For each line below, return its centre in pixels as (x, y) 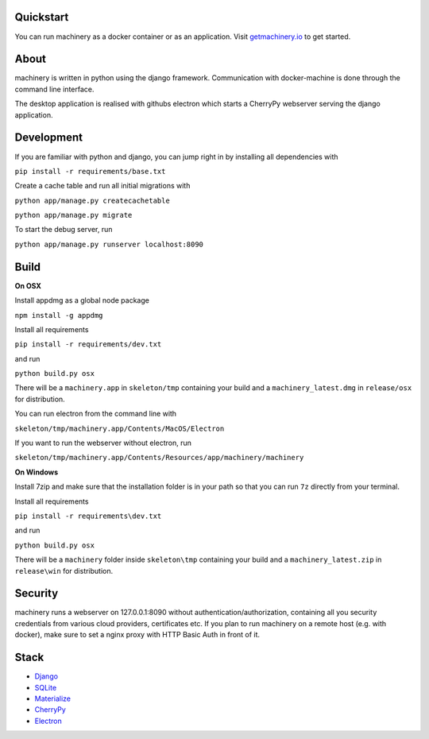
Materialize (53, 698)
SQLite (46, 687)
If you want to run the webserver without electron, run (103, 443)
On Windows (37, 472)
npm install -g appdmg (59, 315)
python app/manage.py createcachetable (92, 200)
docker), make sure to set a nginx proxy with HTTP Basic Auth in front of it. (137, 635)
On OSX (28, 285)
